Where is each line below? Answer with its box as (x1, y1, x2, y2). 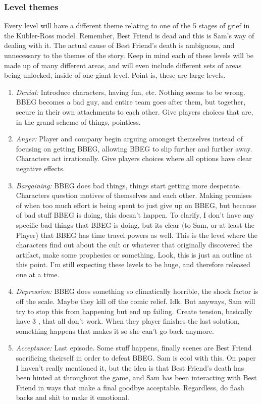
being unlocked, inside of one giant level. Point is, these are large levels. (4, 70, 226, 80)
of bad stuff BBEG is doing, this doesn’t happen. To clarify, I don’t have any (16, 210, 254, 220)
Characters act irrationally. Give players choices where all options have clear (16, 153, 252, 164)
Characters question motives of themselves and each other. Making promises (16, 190, 252, 200)
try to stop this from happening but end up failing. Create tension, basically (16, 306, 252, 316)
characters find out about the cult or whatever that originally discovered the (16, 239, 252, 250)
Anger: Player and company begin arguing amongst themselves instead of (16, 133, 243, 144)
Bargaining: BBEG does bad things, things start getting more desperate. (16, 180, 241, 190)
